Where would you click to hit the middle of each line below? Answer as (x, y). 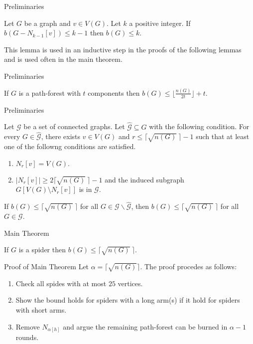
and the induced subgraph (144, 179)
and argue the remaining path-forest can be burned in (145, 326)
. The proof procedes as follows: (189, 266)
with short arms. (41, 309)
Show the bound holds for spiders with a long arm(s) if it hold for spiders (128, 300)
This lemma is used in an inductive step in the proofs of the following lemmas (123, 49)
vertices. (130, 283)
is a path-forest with (50, 92)
